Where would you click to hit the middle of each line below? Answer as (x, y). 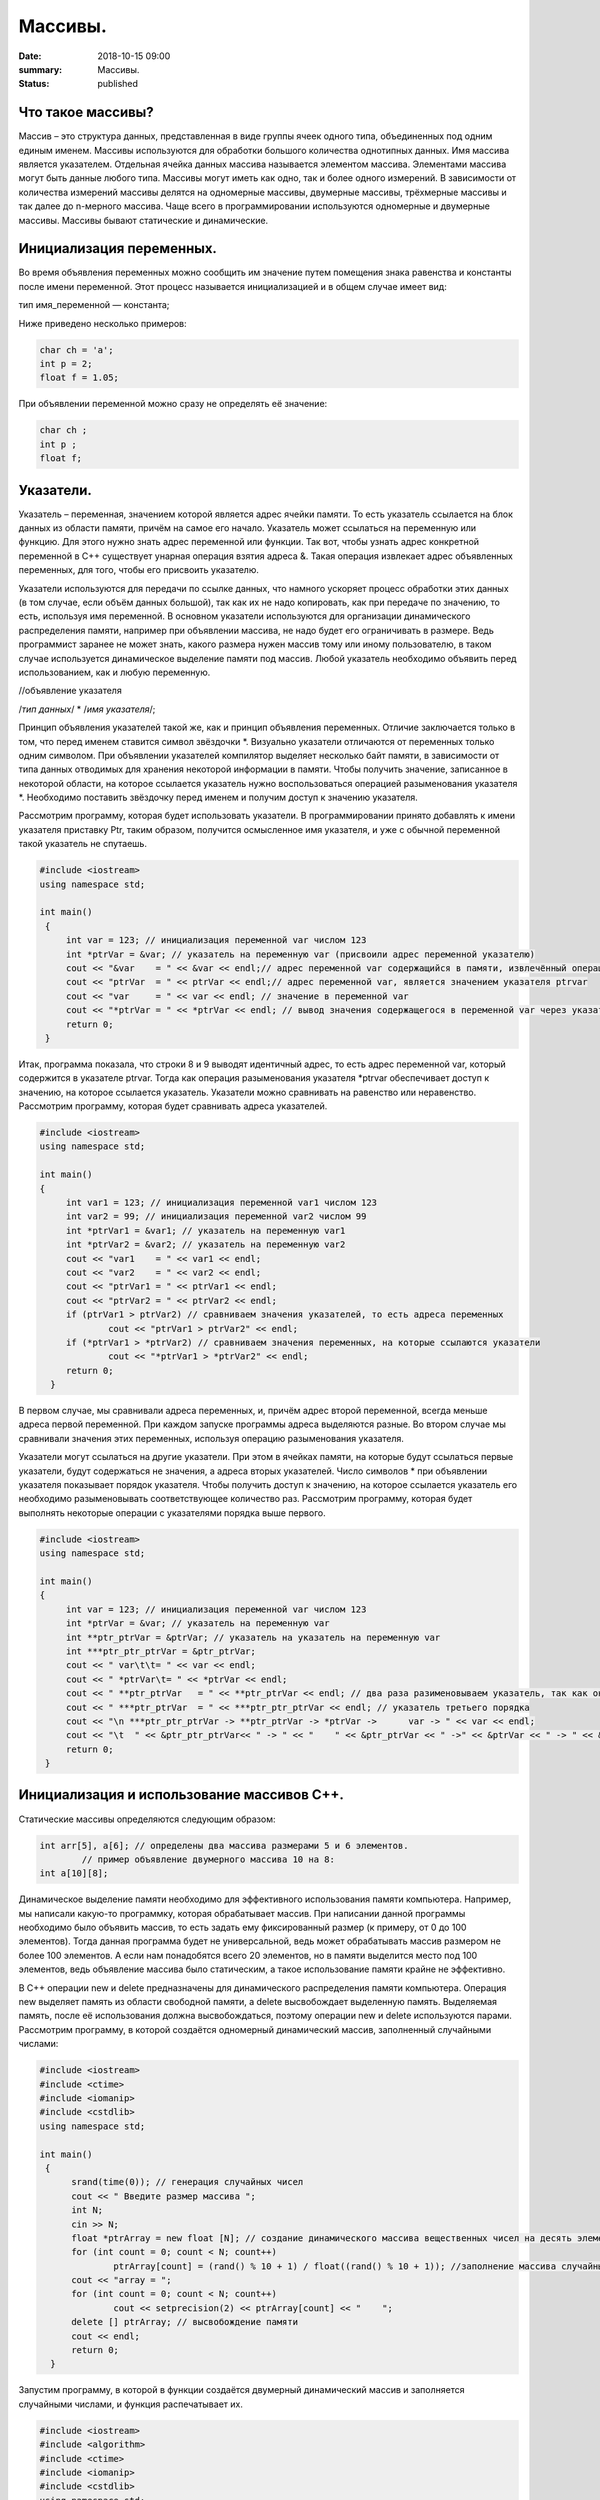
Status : (34, 84)
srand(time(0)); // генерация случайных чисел (187, 2182)
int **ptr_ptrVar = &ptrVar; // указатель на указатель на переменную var (253, 1637)
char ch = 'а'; (76, 349)
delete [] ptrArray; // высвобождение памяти (185, 2322)
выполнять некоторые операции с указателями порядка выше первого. (172, 1512)
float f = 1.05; (79, 378)
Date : (30, 56)
